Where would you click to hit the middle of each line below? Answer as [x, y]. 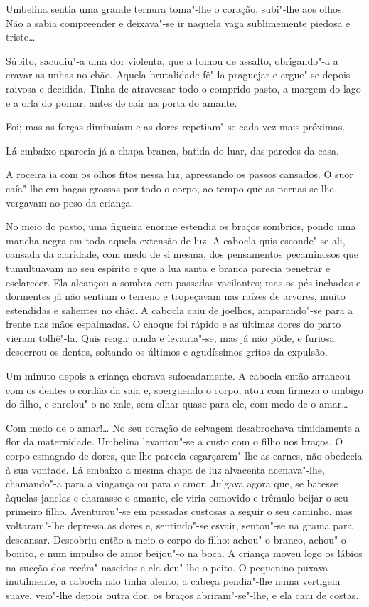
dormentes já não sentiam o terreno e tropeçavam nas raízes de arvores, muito [176, 296]
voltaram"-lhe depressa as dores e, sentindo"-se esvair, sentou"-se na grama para [179, 525]
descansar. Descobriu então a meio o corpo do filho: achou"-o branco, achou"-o [176, 539]
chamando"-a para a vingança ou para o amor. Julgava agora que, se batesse [172, 483]
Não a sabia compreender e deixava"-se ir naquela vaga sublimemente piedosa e [178, 22]
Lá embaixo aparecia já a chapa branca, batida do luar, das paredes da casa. [172, 150]
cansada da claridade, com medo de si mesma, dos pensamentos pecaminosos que [182, 254]
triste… [21, 37]
